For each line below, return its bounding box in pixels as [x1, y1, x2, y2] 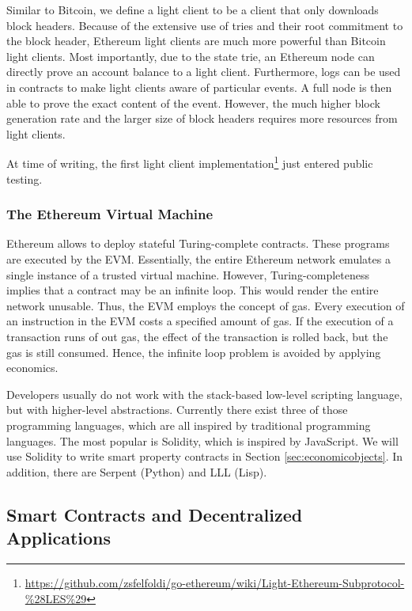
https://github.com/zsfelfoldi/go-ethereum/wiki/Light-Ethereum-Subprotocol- [25, 574, 405, 590]
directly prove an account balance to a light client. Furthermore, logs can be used [6, 63, 401, 80]
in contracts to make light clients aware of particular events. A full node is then [6, 78, 392, 95]
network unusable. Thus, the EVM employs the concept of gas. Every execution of [6, 297, 405, 313]
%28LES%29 [25, 590, 87, 606]
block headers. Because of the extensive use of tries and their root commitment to [6, 17, 403, 33]
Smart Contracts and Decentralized [6, 502, 303, 526]
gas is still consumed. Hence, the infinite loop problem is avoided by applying [6, 343, 381, 360]
